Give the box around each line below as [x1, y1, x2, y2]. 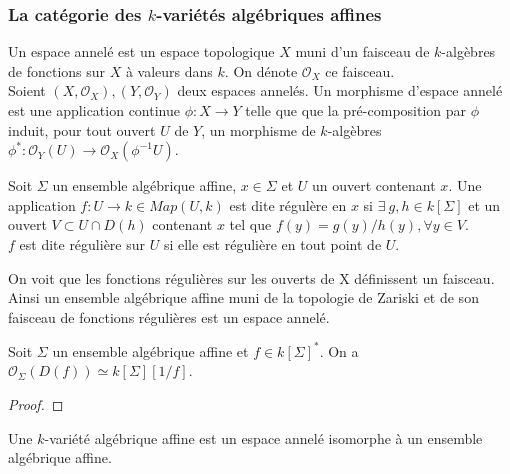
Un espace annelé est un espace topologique [8, 41, 275, 62]
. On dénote [224, 60, 298, 81]
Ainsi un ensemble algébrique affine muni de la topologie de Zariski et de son [8, 287, 479, 308]
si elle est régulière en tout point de [163, 233, 382, 254]
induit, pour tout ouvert [8, 119, 156, 140]
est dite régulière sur [19, 233, 146, 254]
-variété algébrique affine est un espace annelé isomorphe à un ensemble [44, 427, 483, 448]
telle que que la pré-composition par [245, 100, 467, 120]
